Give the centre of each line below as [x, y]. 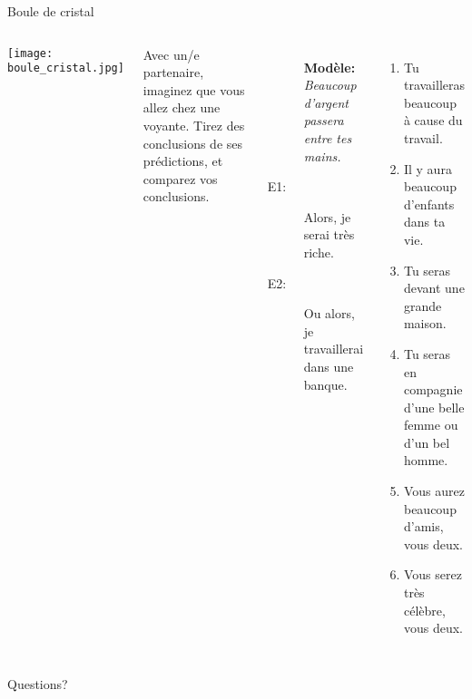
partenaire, [173, 72]
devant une [434, 288]
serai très [329, 234]
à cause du [433, 120]
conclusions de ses [193, 143]
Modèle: [329, 67]
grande [423, 305]
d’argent [326, 102]
